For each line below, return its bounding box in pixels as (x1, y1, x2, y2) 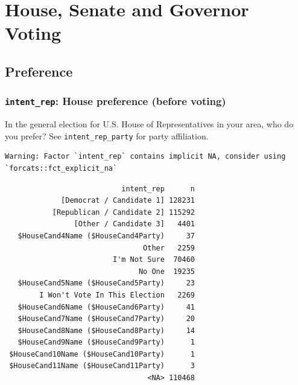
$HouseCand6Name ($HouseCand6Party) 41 (17, 302, 195, 311)
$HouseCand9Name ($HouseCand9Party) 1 (17, 338, 195, 347)
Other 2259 (143, 243, 195, 252)
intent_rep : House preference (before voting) (5, 94, 226, 109)
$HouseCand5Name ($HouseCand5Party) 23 (17, 279, 195, 288)
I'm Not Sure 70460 (112, 255, 195, 264)
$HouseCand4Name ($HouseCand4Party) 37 (17, 231, 195, 240)
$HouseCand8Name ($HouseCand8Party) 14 (17, 326, 195, 335)
